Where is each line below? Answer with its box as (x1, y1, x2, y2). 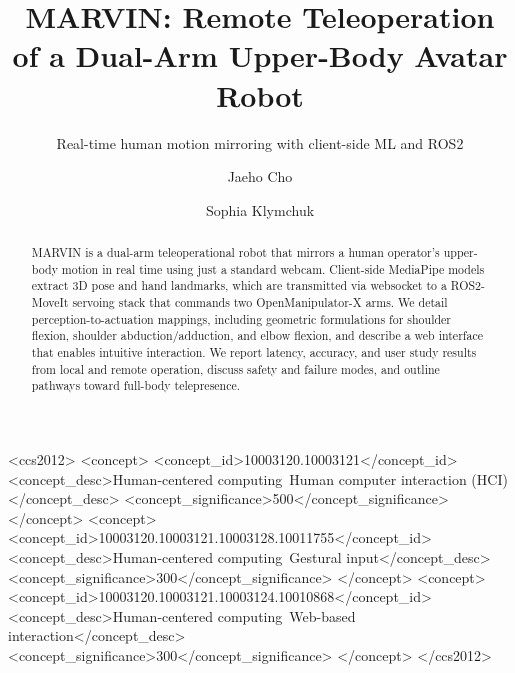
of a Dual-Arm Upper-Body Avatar (12, 35, 508, 76)
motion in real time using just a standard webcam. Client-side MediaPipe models (61, 260, 485, 277)
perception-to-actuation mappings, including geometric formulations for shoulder (31, 310, 452, 327)
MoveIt (31, 294, 69, 311)
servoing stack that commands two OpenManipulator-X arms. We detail (72, 294, 448, 311)
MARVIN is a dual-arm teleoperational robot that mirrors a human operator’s (31, 244, 440, 261)
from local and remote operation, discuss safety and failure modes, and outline (31, 360, 440, 377)
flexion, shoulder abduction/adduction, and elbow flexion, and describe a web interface (31, 327, 483, 344)
